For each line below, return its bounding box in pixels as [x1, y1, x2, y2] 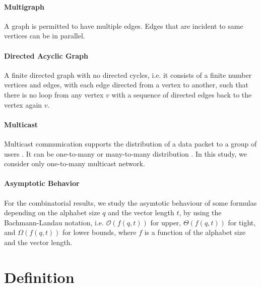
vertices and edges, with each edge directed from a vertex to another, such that [4, 79, 248, 90]
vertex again [4, 99, 42, 110]
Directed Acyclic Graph [4, 50, 88, 61]
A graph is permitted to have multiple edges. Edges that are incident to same [4, 20, 243, 31]
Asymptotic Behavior [4, 178, 80, 188]
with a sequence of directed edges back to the [111, 89, 252, 100]
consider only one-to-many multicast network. [4, 158, 145, 169]
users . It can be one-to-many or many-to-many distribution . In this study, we [4, 148, 247, 159]
